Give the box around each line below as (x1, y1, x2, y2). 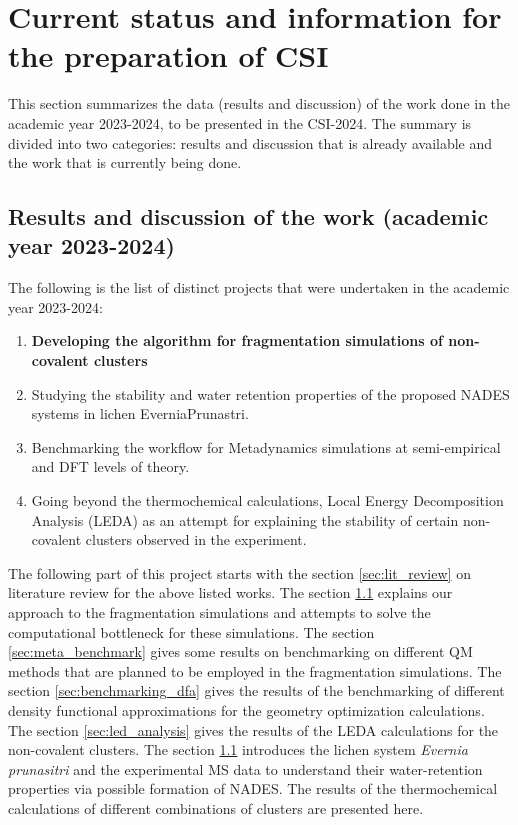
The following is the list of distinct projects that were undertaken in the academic (8, 277, 510, 298)
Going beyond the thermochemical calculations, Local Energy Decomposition (31, 490, 504, 511)
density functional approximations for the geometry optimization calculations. (8, 699, 485, 720)
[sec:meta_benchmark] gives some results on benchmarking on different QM (8, 641, 473, 662)
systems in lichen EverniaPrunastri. (31, 403, 249, 424)
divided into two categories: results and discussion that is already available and (8, 132, 493, 153)
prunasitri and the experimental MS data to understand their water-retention (8, 758, 483, 779)
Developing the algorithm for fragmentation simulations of (31, 330, 443, 351)
